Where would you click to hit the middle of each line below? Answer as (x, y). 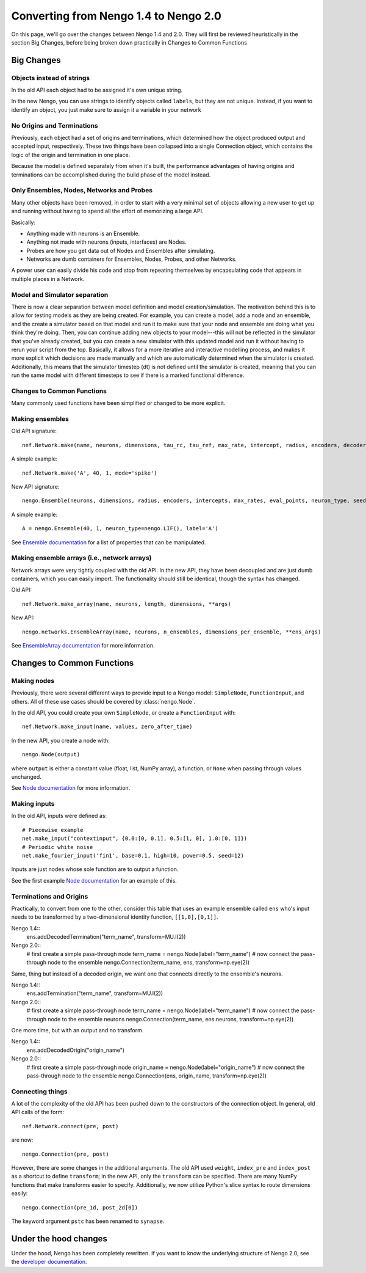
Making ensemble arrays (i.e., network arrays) (81, 558)
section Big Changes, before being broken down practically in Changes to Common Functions (129, 42)
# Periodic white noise (58, 847)
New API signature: (35, 486)
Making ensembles (40, 419)
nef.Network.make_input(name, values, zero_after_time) (107, 727)
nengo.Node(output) (51, 755)
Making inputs (33, 804)
